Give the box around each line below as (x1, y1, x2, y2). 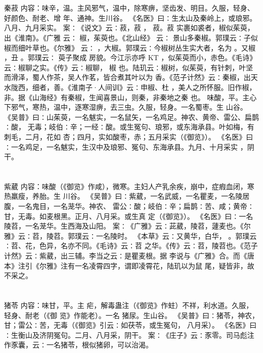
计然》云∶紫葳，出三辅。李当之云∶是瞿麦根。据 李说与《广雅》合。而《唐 (4, 250, 254, 261)
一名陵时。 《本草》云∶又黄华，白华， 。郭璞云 (96, 230, 257, 241)
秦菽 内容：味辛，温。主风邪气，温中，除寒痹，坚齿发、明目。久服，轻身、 (4, 3, 254, 13)
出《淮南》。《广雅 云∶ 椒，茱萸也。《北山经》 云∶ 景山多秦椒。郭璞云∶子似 (4, 32, 258, 42)
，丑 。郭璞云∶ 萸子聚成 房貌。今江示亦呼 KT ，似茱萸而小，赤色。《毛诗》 (4, 52, 257, 63)
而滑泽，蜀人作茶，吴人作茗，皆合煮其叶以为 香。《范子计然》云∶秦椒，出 (4, 72, 251, 82)
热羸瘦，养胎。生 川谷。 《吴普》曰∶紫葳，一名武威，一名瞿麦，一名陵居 (4, 191, 250, 201)
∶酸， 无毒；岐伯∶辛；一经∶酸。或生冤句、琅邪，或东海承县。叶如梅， (4, 121, 247, 132)
